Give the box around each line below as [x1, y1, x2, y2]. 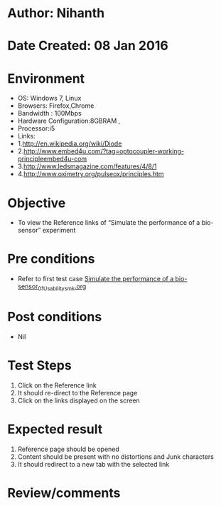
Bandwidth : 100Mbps [17, 109, 82, 118]
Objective [7, 195, 66, 211]
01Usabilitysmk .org [38, 282, 87, 292]
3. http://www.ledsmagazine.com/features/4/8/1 [17, 162, 157, 171]
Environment [7, 70, 85, 86]
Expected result [7, 421, 103, 437]
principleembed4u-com [17, 155, 87, 163]
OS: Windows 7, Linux [17, 94, 82, 103]
